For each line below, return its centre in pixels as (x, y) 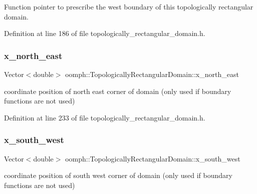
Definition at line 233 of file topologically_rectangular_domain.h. (105, 117)
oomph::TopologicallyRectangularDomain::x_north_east (152, 74)
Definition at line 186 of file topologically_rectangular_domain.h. (105, 33)
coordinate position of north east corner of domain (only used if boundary (118, 91)
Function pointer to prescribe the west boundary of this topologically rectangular (129, 6)
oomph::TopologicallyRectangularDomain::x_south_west (153, 158)
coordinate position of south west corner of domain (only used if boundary (118, 175)
